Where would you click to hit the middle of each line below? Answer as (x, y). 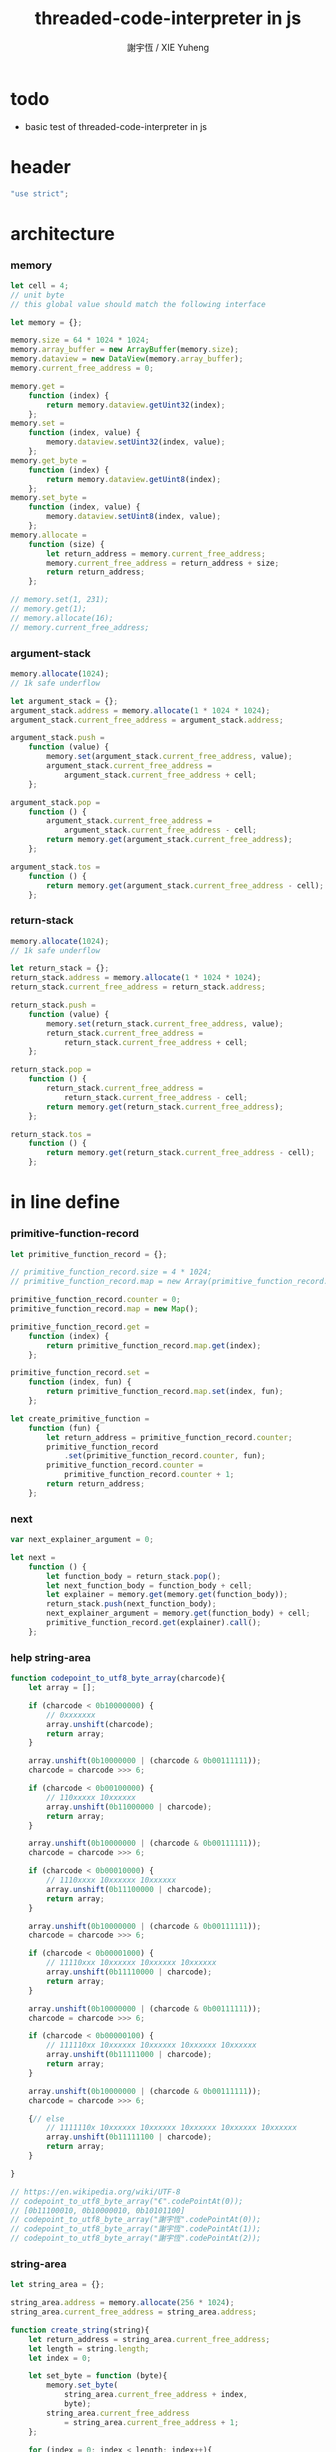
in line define (65, 1202)
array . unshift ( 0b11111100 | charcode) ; (129, 2137)
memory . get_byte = (48, 460)
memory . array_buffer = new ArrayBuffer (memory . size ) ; (125, 350)
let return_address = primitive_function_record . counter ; (169, 1437)
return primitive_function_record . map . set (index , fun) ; (165, 1392)
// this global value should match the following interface (138, 304)
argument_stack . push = (57, 738)
